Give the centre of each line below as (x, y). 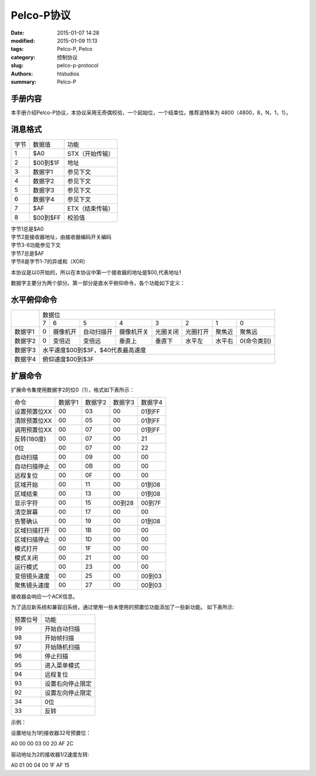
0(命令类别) (256, 341)
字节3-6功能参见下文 (36, 245)
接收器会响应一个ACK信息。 (44, 596)
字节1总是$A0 (27, 229)
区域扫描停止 (32, 540)
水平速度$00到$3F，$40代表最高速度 (94, 350)
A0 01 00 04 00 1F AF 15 (40, 765)
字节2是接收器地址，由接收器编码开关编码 (61, 237)
